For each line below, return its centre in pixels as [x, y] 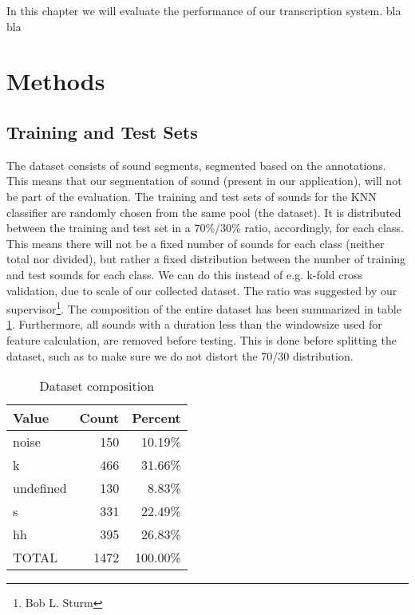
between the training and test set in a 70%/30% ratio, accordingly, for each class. [205, 228]
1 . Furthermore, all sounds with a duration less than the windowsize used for [194, 324]
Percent [156, 418]
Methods [56, 81]
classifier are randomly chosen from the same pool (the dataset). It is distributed [204, 212]
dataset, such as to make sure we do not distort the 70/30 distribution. [180, 355]
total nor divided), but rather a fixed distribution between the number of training [206, 259]
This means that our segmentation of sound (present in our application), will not [204, 181]
